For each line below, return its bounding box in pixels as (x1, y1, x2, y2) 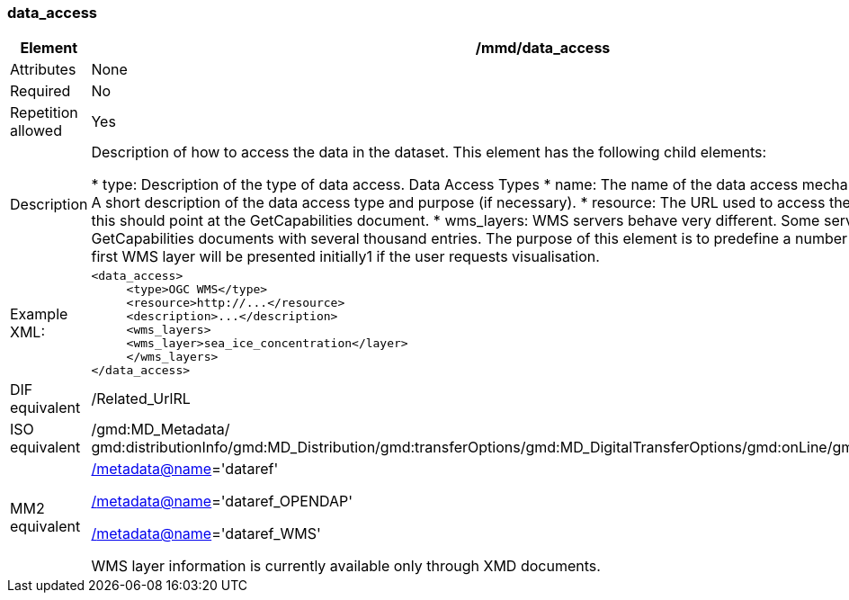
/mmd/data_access (475, 39, 611, 58)
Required (10, 82, 71, 101)
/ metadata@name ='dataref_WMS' (91, 524, 321, 543)
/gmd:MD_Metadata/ (91, 420, 230, 439)
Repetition (10, 103, 78, 122)
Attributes (10, 60, 76, 79)
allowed (10, 121, 62, 140)
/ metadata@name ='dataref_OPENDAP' (91, 492, 353, 511)
